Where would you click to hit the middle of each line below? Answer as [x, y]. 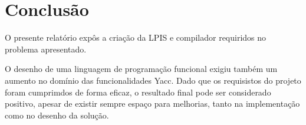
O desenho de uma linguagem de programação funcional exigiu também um [141, 69]
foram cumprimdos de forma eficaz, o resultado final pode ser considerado [138, 92]
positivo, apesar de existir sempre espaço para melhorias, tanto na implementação [152, 103]
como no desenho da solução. [57, 115]
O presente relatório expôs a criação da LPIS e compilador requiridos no [136, 37]
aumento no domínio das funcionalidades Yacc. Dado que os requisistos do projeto [153, 80]
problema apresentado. [46, 49]
